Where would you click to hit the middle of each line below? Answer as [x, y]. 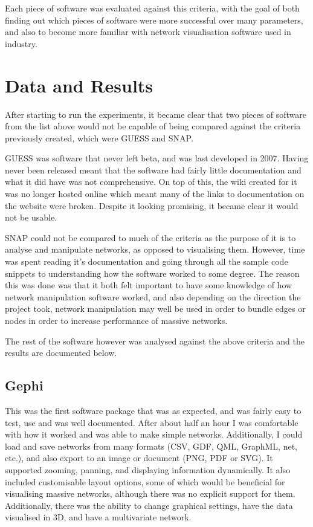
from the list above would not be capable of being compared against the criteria [153, 126]
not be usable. [31, 217]
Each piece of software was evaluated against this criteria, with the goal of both [152, 8]
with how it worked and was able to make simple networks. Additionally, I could [154, 434]
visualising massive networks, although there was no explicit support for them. [150, 493]
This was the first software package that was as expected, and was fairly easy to [153, 410]
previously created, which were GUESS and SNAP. [99, 137]
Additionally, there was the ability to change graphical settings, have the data [149, 505]
